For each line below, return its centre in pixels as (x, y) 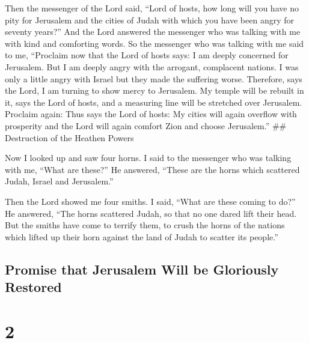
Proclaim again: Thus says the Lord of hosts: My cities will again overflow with (151, 114)
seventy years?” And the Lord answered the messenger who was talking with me (153, 32)
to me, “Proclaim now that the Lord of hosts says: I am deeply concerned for (147, 55)
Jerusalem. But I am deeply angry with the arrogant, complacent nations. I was (152, 66)
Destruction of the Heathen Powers (69, 137)
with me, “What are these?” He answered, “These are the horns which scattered (152, 169)
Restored (33, 287)
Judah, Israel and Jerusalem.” (59, 181)
